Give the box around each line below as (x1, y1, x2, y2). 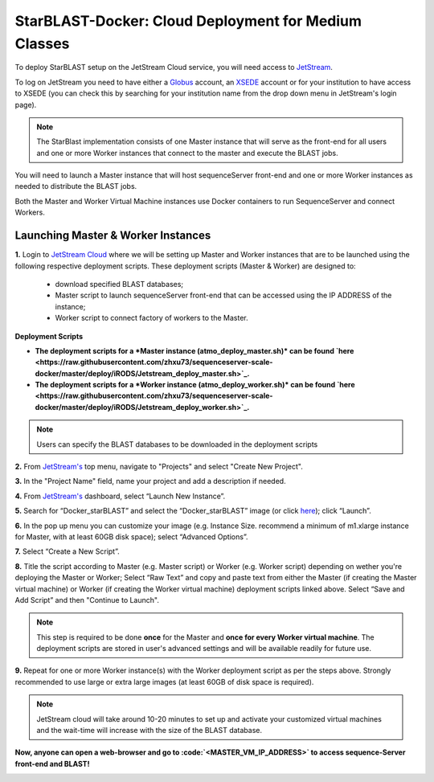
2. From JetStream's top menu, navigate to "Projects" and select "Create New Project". (14, 462, 303, 472)
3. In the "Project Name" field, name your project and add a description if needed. (14, 477, 286, 486)
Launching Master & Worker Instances (14, 229, 211, 243)
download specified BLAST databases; (55, 279, 184, 289)
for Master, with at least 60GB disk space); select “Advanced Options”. (14, 531, 248, 542)
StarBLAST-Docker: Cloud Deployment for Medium (14, 12, 362, 30)
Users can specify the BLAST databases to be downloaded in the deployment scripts (36, 439, 318, 449)
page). (14, 100, 37, 109)
